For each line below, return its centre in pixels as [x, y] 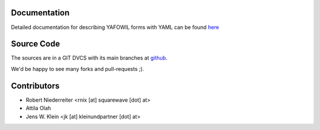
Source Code [36, 44]
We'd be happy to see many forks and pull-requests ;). [78, 69]
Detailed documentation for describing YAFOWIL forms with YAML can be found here [115, 27]
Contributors [35, 86]
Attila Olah [39, 108]
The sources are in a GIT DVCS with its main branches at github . [89, 58]
